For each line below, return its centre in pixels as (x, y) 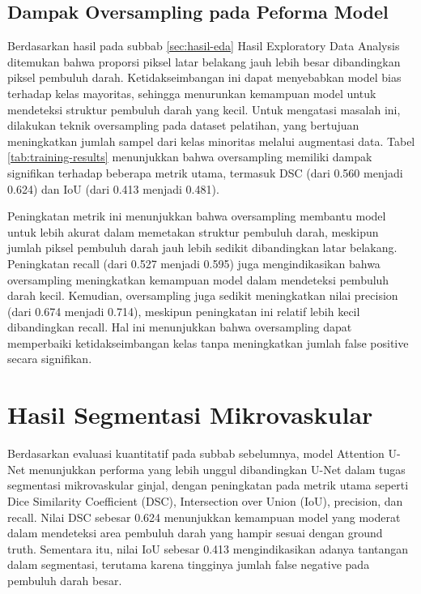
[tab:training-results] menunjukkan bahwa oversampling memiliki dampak (190, 157)
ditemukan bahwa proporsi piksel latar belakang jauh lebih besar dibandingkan (204, 61)
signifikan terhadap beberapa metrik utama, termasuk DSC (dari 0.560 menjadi (205, 172)
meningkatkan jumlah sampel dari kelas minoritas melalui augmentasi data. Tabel (211, 141)
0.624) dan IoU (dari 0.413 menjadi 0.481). (113, 188)
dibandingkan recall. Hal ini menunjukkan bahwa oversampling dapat (180, 327)
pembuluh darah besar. (65, 580)
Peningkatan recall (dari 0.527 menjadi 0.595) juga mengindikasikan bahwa (194, 263)
